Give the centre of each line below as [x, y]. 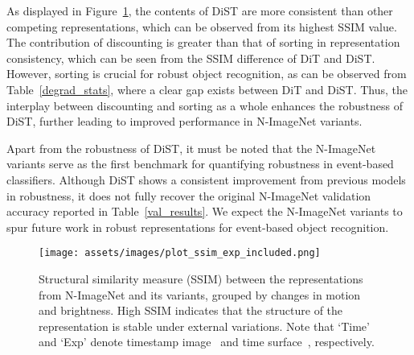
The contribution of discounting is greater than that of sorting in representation [203, 42]
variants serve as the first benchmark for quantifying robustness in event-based [200, 164]
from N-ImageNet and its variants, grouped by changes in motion [200, 294]
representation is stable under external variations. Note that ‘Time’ [204, 326]
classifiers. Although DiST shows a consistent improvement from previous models [206, 179]
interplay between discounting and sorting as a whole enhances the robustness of [205, 105]
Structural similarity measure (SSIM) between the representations [201, 278]
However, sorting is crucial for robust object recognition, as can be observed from [207, 74]
